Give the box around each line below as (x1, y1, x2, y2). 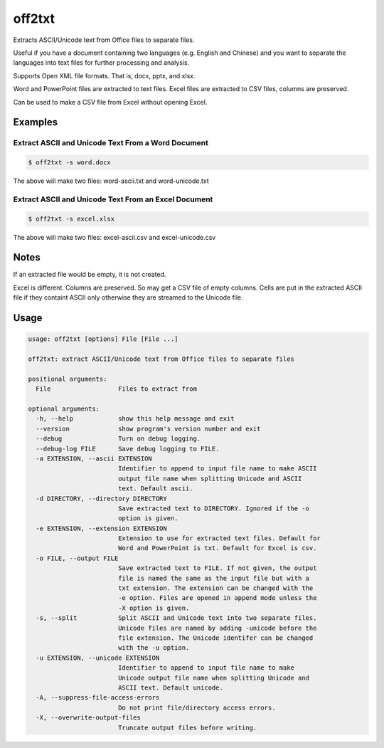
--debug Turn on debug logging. (36, 435, 201, 443)
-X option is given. (117, 604, 190, 612)
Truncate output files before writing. (117, 723, 257, 732)
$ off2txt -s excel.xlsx (28, 214, 115, 223)
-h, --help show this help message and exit (36, 415, 235, 423)
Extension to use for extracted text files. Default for (117, 534, 321, 542)
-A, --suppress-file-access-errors (36, 694, 160, 702)
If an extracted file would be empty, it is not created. (13, 270, 166, 279)
